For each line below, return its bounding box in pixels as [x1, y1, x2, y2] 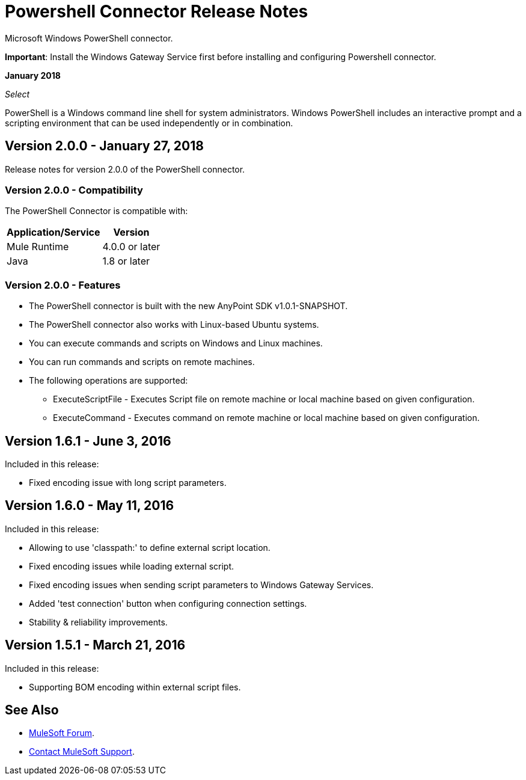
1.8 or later [102, 255, 150, 268]
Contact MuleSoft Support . [29, 746, 135, 757]
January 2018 [5, 70, 61, 81]
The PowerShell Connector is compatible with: [5, 206, 188, 216]
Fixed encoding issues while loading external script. [29, 560, 234, 571]
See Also [5, 702, 59, 718]
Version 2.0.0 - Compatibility [5, 183, 143, 196]
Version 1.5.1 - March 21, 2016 [5, 637, 186, 653]
